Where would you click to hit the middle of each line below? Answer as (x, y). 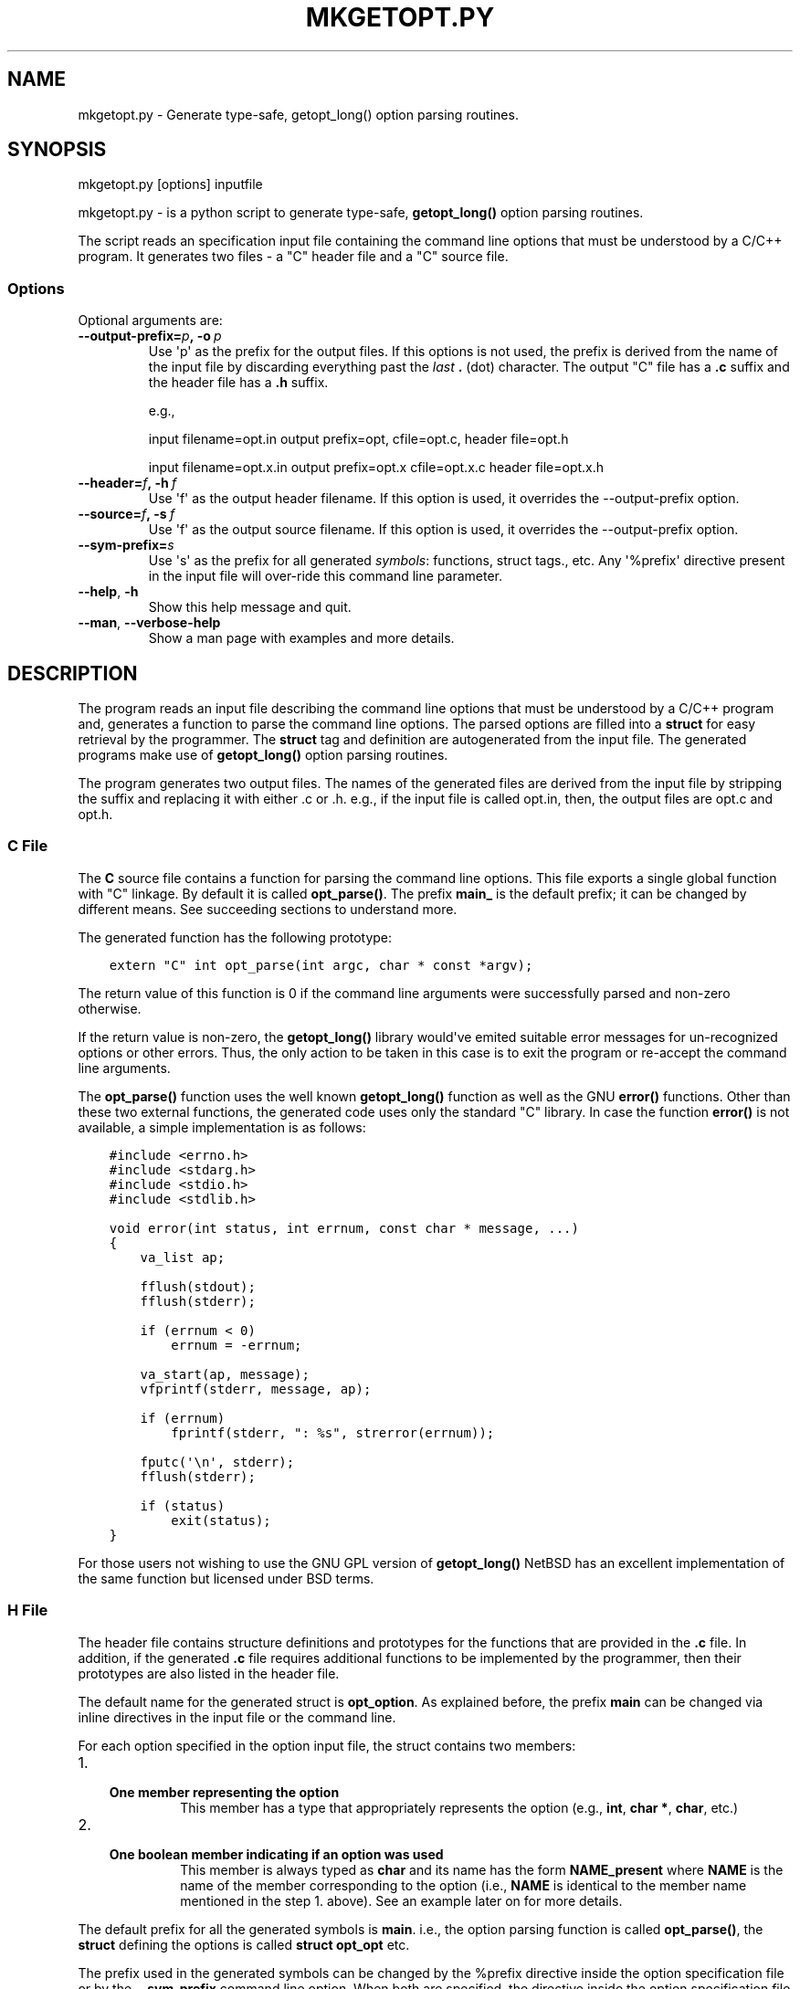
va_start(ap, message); (225, 1374)
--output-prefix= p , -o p (150, 336)
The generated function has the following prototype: (235, 937)
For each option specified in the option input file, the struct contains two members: (327, 1745)
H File (28, 1610)
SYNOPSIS (57, 150)
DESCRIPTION (73, 673)
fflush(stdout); (198, 1286)
